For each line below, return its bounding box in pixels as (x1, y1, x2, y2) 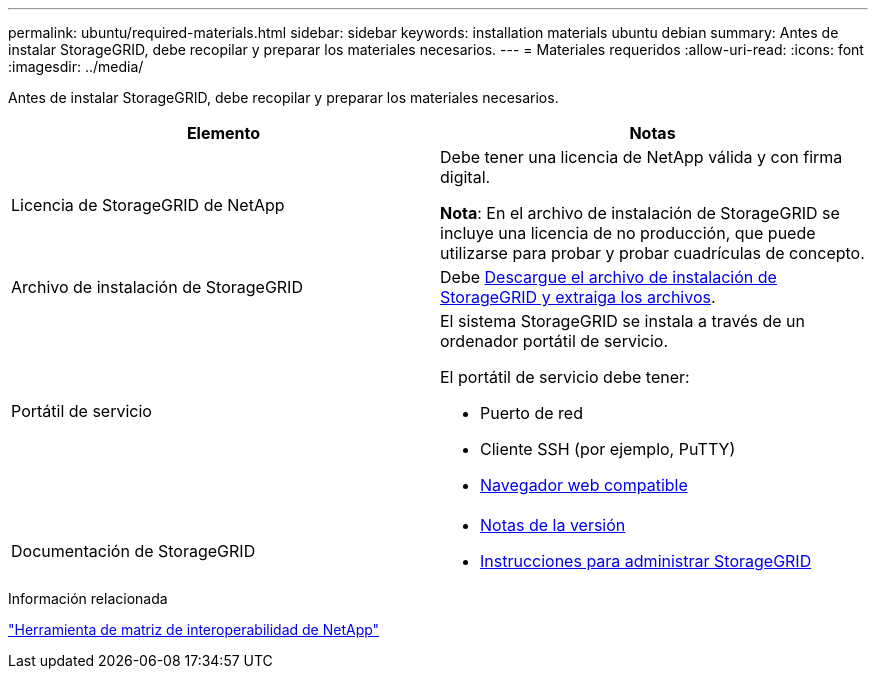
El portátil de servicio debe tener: (440, 367, 690, 387)
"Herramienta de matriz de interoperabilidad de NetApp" (8, 621, 380, 638)
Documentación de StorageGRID (11, 541, 256, 561)
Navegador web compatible (480, 475, 688, 495)
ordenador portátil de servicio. (440, 331, 669, 351)
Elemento (186, 123, 261, 143)
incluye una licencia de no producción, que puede (440, 223, 816, 243)
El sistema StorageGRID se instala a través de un (440, 311, 806, 331)
